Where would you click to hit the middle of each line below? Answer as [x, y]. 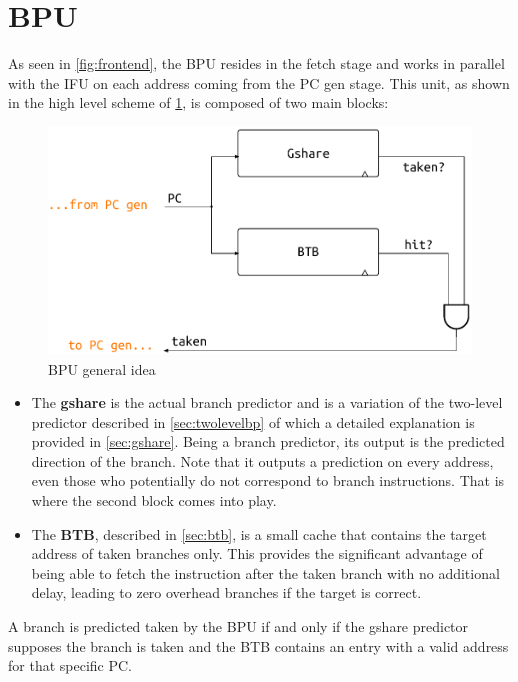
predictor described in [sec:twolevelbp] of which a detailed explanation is [253, 421]
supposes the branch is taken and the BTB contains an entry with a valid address [258, 645]
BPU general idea [102, 368]
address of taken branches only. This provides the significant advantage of [257, 553]
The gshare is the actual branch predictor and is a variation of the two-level [267, 402]
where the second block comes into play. [154, 500]
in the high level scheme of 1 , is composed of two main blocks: [198, 102]
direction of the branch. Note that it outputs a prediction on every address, [262, 460]
